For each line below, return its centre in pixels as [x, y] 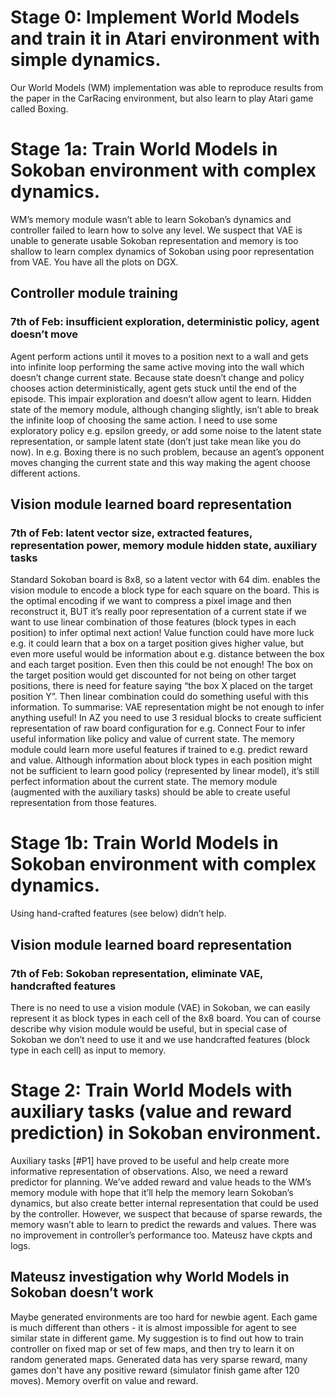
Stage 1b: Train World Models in [144, 843]
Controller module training [94, 293]
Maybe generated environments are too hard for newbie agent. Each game [164, 1317]
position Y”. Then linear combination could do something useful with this [159, 697]
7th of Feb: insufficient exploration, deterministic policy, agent [165, 322]
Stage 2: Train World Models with [151, 1090]
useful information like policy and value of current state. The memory [152, 739]
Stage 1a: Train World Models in [144, 149]
